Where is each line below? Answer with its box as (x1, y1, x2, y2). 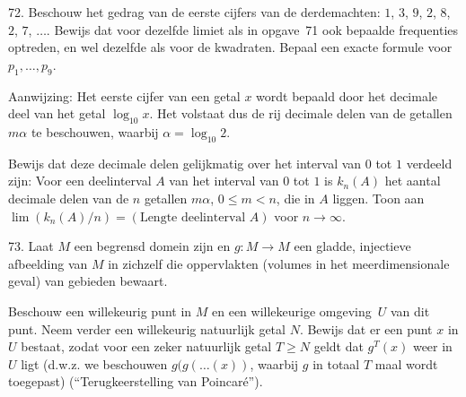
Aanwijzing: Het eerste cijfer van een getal (8, 86, 241, 105)
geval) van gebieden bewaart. (8, 272, 168, 290)
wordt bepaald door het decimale (256, 86, 438, 105)
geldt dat (313, 337, 364, 356)
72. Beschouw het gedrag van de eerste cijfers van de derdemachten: (8, 3, 381, 21)
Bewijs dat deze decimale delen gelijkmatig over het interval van (8, 153, 362, 172)
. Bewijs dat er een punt (299, 319, 433, 338)
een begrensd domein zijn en (74, 237, 231, 255)
